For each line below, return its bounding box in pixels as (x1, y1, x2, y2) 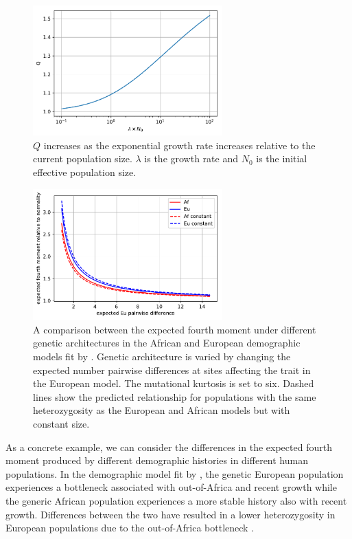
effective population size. (33, 165, 137, 179)
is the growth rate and (144, 151, 239, 166)
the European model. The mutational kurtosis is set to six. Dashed (33, 376, 314, 390)
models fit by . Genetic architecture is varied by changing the (33, 349, 291, 364)
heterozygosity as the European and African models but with (33, 403, 290, 417)
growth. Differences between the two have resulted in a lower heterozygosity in (5, 507, 336, 521)
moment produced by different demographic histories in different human (5, 453, 308, 467)
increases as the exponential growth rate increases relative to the (43, 137, 316, 152)
